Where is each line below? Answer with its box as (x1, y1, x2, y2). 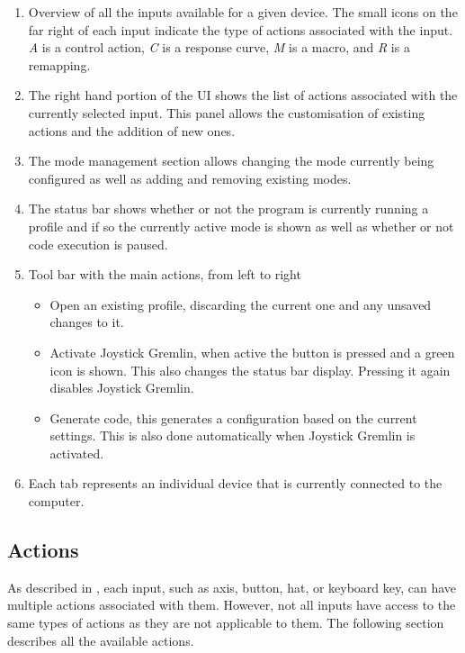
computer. (28, 492, 85, 511)
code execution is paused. (28, 234, 168, 253)
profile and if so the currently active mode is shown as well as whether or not (28, 216, 454, 235)
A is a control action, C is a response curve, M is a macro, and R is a (28, 38, 410, 57)
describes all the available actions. (7, 630, 194, 649)
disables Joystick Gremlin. (49, 378, 194, 397)
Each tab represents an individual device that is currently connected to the (28, 474, 443, 493)
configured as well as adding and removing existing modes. (28, 168, 352, 187)
